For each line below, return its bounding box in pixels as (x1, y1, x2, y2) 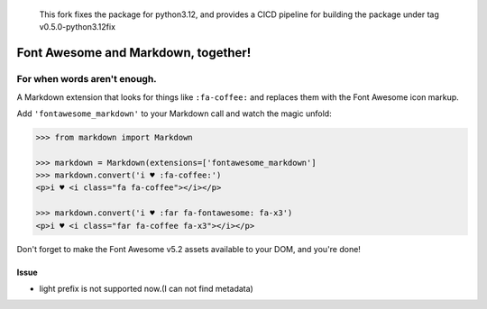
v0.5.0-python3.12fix (39, 22, 116, 32)
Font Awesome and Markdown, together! (16, 45, 252, 60)
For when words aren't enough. (16, 73, 157, 86)
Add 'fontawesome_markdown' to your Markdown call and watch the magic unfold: (16, 108, 333, 119)
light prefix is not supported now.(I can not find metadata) (39, 284, 254, 295)
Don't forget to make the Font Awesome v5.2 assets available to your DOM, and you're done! (16, 243, 361, 254)
